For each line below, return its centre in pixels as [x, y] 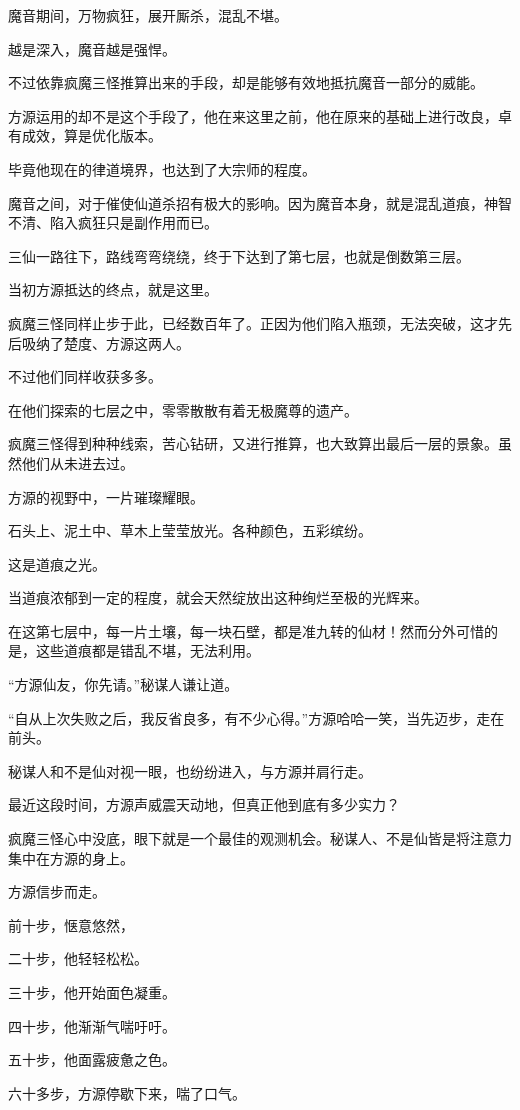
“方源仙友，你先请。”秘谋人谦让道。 [123, 684]
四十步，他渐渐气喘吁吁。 [92, 1025]
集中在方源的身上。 [71, 857]
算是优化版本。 [112, 135]
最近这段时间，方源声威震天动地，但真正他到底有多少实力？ [204, 804]
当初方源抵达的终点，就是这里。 [113, 289]
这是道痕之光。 [57, 563]
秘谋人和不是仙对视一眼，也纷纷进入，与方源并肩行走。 [190, 770]
